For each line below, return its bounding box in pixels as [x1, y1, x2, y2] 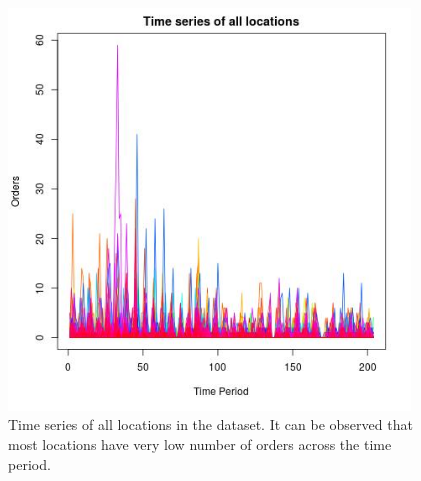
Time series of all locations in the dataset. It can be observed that [8, 414, 413, 435]
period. [8, 453, 51, 474]
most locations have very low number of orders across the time [8, 433, 392, 454]
